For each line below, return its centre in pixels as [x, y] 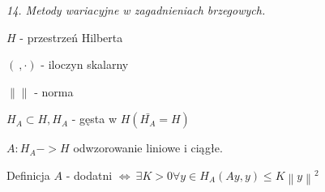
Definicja [28, 175]
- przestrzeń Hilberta [71, 37]
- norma [54, 91]
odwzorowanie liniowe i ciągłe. [148, 148]
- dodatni [89, 175]
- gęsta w [94, 119]
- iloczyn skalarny [85, 64]
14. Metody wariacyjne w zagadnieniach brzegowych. [136, 10]
